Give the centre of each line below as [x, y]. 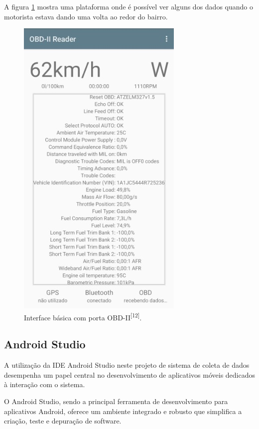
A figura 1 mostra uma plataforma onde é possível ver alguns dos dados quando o [129, 6]
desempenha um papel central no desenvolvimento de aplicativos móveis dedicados [129, 374]
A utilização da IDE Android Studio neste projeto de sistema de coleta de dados [127, 365]
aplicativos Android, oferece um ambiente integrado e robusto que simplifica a [123, 411]
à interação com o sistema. [45, 384]
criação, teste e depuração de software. [63, 421]
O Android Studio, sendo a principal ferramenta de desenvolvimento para [116, 401]
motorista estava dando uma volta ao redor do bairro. [86, 16]
